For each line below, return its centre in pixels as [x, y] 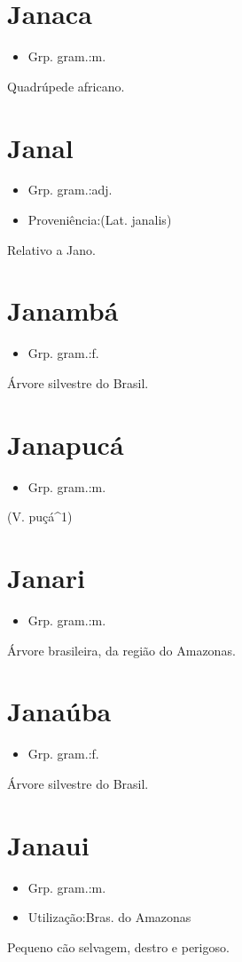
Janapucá [66, 444]
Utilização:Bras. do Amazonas [109, 917]
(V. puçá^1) [40, 517]
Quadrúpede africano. [66, 86]
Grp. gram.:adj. [70, 190]
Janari [47, 578]
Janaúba [59, 711]
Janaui [48, 844]
